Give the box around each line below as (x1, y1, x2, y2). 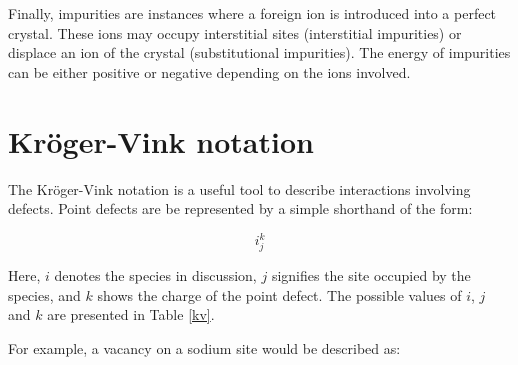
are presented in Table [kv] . (47, 304, 215, 325)
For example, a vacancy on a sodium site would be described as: (8, 337, 401, 358)
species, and (8, 284, 81, 305)
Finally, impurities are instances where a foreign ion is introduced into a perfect (8, 3, 497, 23)
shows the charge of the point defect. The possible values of (97, 284, 462, 305)
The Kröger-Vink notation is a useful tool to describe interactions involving (8, 178, 471, 199)
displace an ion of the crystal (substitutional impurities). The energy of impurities (8, 42, 511, 63)
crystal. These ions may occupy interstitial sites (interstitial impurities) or (8, 22, 462, 43)
